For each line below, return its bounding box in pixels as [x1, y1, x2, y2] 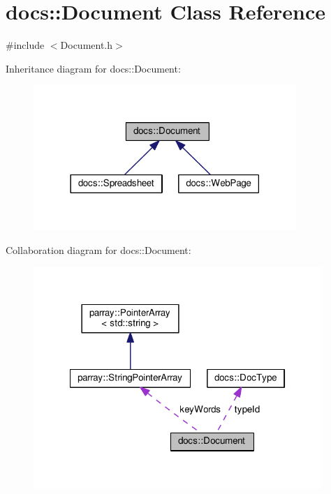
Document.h [60, 38, 113, 52]
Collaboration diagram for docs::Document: [6, 242, 191, 257]
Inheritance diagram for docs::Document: [6, 61, 181, 75]
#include [6, 38, 45, 52]
